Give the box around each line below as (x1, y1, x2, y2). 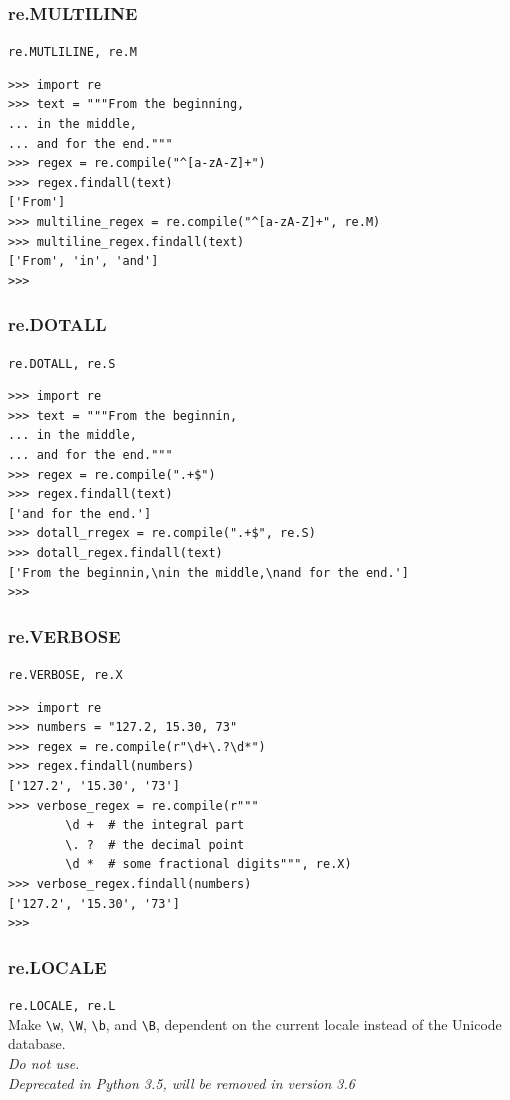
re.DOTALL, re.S (8, 356, 116, 371)
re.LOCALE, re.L (8, 999, 116, 1014)
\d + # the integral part (65, 818, 245, 833)
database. (8, 1033, 66, 1054)
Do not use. (8, 1052, 80, 1073)
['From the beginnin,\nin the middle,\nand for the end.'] (8, 565, 409, 580)
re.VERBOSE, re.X (8, 668, 123, 683)
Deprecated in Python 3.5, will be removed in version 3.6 (8, 1072, 355, 1093)
